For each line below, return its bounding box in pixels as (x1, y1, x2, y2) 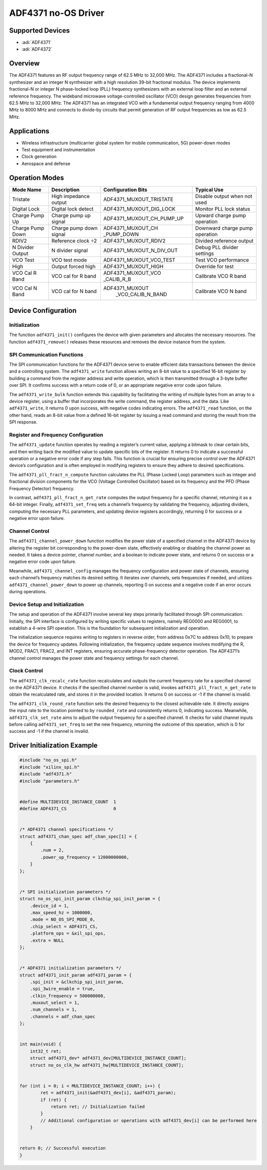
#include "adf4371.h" (19, 771, 72, 777)
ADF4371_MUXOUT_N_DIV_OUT (103, 247, 178, 254)
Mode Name (12, 186, 42, 193)
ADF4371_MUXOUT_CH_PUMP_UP (103, 215, 184, 222)
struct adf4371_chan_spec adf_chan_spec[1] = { (19, 833, 137, 839)
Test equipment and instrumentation (21, 147, 95, 153)
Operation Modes (9, 173, 64, 182)
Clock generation (21, 153, 57, 159)
